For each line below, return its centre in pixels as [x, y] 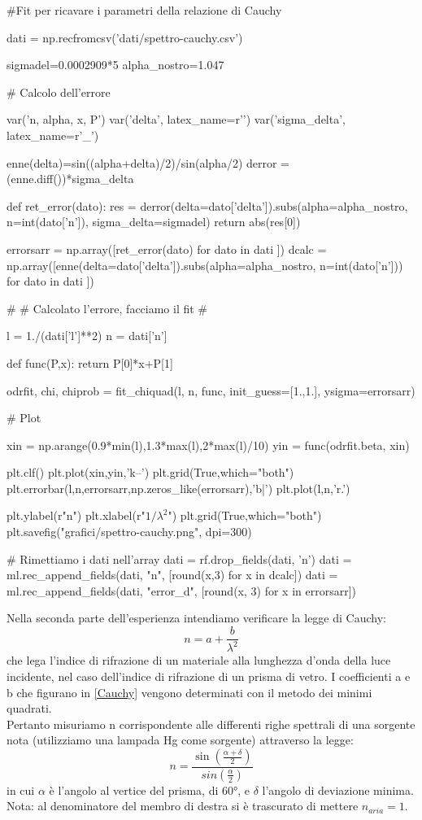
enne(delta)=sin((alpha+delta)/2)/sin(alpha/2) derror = [148, 162]
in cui [21, 789]
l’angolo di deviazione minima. [338, 789]
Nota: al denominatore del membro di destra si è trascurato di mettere [183, 806]
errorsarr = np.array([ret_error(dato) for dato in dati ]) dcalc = [167, 249]
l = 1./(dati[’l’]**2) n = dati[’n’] [87, 336]
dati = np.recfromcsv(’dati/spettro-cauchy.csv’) [125, 37]
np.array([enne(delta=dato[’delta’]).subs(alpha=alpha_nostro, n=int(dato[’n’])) [205, 265]
